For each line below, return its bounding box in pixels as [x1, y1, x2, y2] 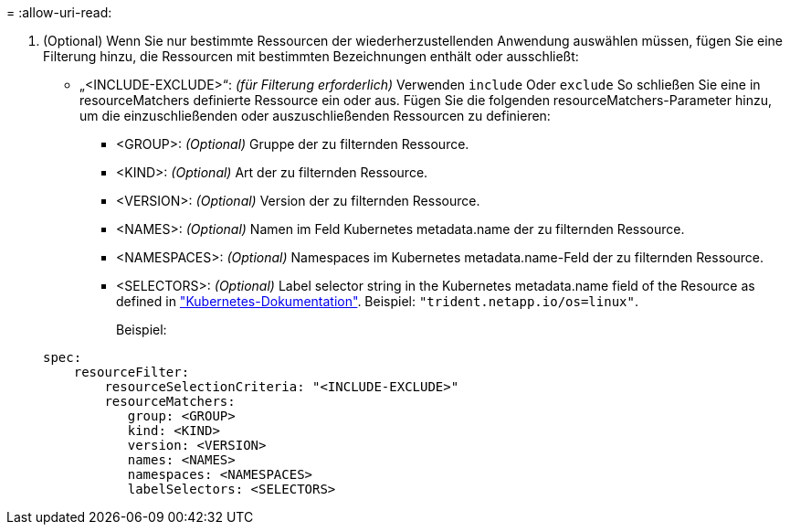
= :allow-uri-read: [6, 5, 112, 20]
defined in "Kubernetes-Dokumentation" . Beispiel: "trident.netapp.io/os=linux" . [116, 293, 638, 309]
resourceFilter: [73, 365, 190, 379]
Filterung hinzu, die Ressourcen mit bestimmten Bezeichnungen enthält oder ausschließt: [43, 48, 579, 64]
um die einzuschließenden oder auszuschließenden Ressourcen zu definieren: [79, 108, 551, 123]
